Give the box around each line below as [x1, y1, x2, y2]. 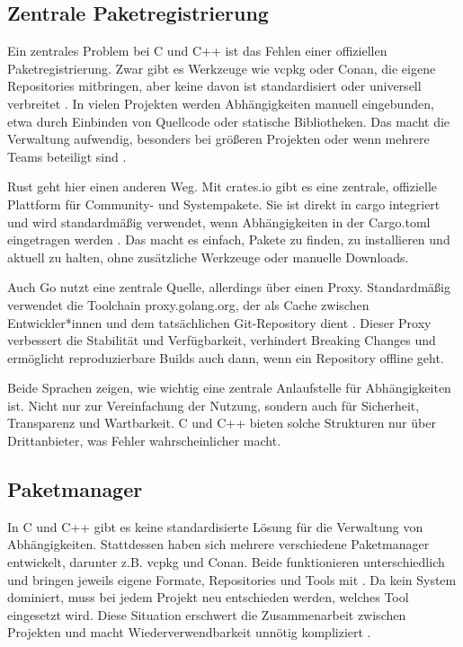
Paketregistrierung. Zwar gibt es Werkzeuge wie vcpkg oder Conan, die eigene [7, 58, 436, 77]
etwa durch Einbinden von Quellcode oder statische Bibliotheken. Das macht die [7, 111, 450, 130]
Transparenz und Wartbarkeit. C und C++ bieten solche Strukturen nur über [7, 413, 436, 432]
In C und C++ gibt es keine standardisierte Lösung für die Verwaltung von [7, 517, 423, 536]
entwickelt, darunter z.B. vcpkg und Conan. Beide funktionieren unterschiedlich [7, 553, 445, 572]
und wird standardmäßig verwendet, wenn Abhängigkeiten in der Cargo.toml [7, 212, 431, 231]
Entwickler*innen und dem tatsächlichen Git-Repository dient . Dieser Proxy [7, 313, 432, 332]
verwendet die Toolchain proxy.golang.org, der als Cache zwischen [7, 295, 370, 314]
